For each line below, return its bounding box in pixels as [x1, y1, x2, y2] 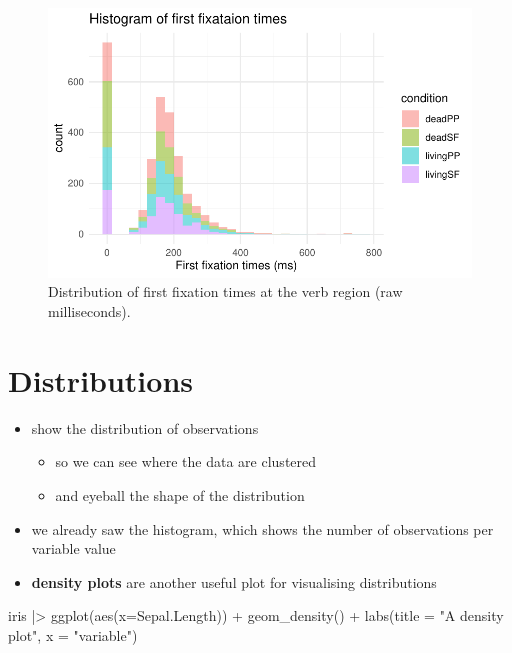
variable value [31, 538, 116, 559]
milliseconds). [48, 301, 131, 321]
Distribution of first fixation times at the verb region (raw [48, 281, 403, 302]
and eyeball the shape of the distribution [55, 484, 305, 505]
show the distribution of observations [31, 417, 259, 438]
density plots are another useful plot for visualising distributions [31, 571, 437, 592]
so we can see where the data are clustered [55, 451, 317, 472]
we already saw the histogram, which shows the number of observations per [31, 518, 494, 539]
